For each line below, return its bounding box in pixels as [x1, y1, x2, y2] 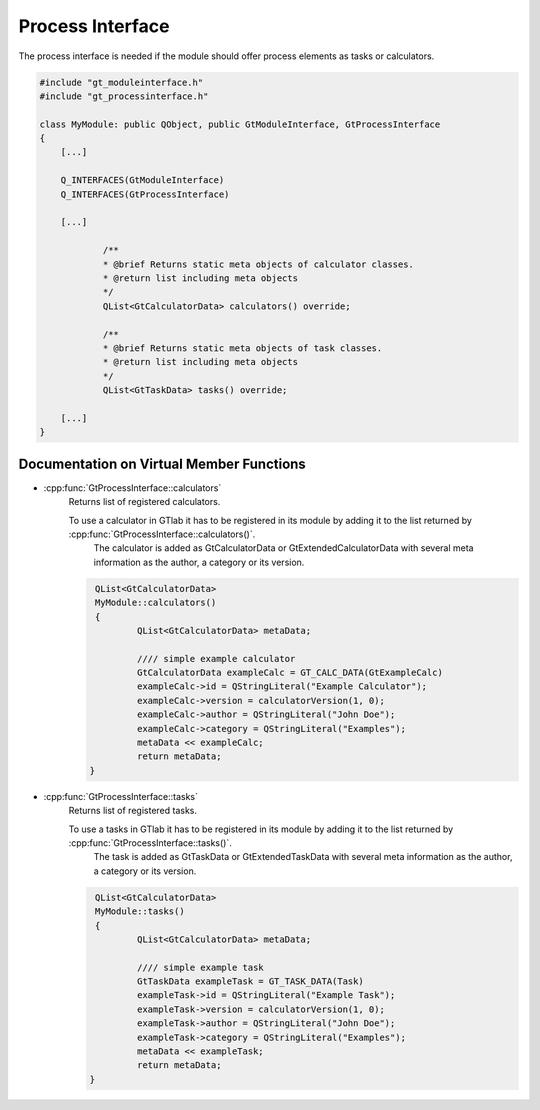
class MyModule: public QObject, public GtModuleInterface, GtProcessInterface [39, 118, 441, 130]
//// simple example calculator [136, 653, 296, 664]
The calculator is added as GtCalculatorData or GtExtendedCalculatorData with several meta [93, 542, 474, 554]
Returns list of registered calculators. [68, 496, 221, 508]
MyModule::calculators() [95, 597, 217, 609]
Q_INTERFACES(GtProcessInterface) [60, 188, 230, 200]
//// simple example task [136, 961, 264, 973]
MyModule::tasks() [95, 906, 185, 917]
